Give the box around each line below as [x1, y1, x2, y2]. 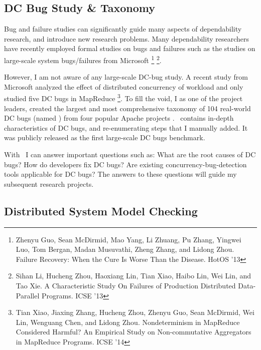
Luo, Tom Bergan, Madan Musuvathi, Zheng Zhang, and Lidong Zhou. [16, 244, 234, 254]
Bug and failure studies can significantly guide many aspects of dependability [4, 24, 242, 34]
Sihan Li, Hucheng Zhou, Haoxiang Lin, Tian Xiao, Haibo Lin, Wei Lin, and [16, 270, 251, 281]
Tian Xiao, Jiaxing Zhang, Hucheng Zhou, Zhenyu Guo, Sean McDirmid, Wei [16, 307, 254, 317]
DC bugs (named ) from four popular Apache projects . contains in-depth [4, 113, 234, 123]
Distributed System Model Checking [4, 203, 198, 218]
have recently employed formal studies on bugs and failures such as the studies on [4, 43, 255, 54]
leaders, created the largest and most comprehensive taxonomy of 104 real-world [4, 103, 251, 113]
